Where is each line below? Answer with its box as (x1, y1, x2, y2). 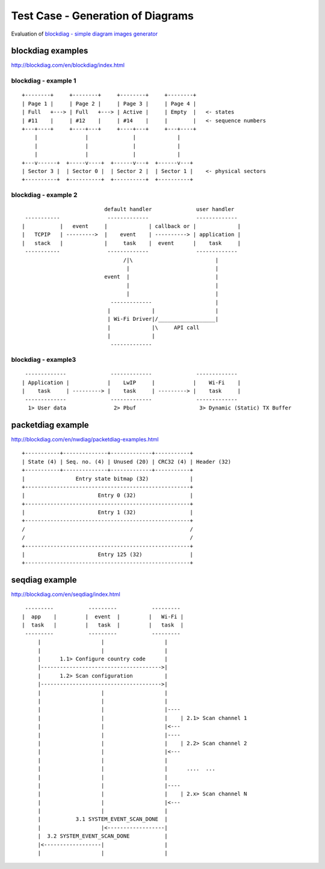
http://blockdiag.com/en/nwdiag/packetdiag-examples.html (11, 435, 159, 443)
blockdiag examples (11, 46, 88, 56)
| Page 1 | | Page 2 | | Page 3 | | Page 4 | (22, 100, 197, 107)
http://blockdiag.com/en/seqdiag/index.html (11, 591, 120, 598)
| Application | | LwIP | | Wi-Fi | (22, 379, 241, 386)
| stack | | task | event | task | (22, 239, 241, 247)
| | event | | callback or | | (22, 223, 241, 230)
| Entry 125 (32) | (22, 551, 194, 558)
